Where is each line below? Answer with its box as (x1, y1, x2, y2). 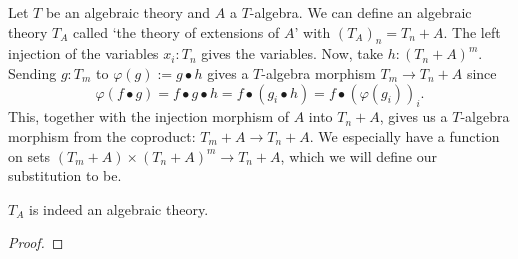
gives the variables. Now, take (201, 43, 384, 64)
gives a (207, 62, 249, 83)
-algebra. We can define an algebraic (249, 2, 472, 22)
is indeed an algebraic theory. (28, 198, 209, 219)
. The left (443, 21, 501, 42)
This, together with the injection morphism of (8, 106, 290, 127)
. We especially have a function (309, 125, 500, 146)
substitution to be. (8, 165, 122, 186)
